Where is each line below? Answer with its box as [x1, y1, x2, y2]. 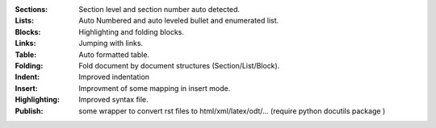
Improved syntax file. [78, 95, 149, 105]
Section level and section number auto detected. [78, 5, 241, 14]
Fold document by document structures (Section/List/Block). [78, 60, 280, 70]
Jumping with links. [78, 39, 144, 48]
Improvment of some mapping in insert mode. [78, 83, 231, 93]
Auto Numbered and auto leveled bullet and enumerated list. [78, 16, 279, 26]
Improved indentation [78, 72, 149, 82]
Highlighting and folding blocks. [78, 27, 185, 36]
